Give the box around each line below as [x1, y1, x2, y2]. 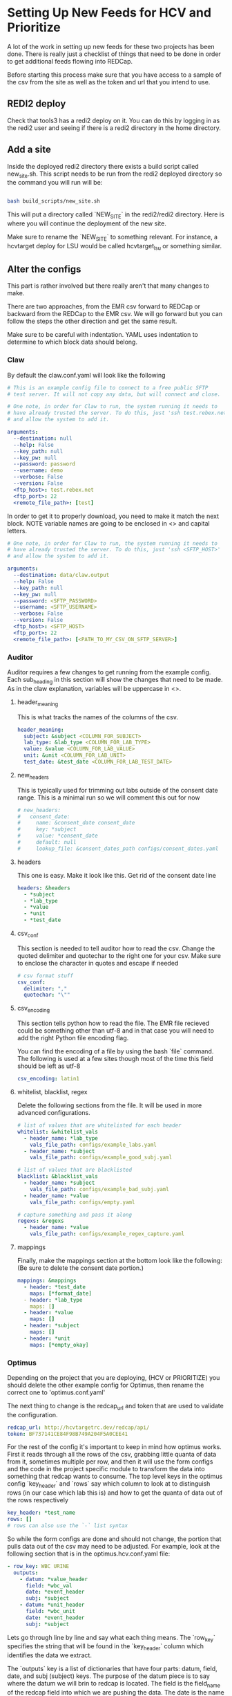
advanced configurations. [17, 1109, 91, 1117]
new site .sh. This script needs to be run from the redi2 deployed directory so [7, 169, 222, 179]
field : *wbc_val [25, 1582, 72, 1589]
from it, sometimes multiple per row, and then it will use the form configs [7, 1457, 213, 1466]
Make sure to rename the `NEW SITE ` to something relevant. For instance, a [7, 233, 218, 243]
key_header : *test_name [7, 1509, 76, 1516]
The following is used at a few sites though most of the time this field [17, 1055, 213, 1063]
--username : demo [13, 467, 64, 474]
